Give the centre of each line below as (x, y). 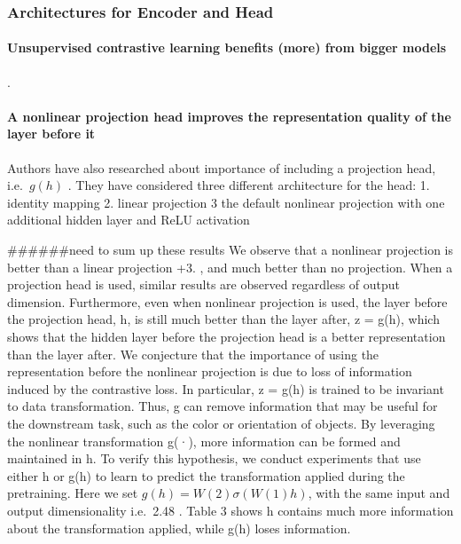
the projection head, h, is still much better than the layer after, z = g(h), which (223, 319)
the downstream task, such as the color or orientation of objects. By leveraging (221, 423)
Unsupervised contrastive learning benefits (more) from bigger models (227, 47)
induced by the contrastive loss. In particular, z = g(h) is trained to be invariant (226, 388)
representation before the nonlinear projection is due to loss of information (210, 371)
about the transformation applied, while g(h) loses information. (179, 528)
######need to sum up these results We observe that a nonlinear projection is (230, 249)
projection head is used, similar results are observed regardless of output (204, 284)
